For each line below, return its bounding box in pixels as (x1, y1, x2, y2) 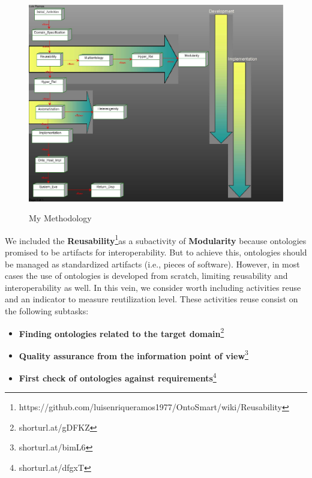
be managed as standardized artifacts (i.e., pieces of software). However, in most (5, 257, 300, 270)
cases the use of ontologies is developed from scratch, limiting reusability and (5, 269, 288, 282)
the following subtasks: (5, 304, 89, 317)
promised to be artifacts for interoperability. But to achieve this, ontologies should (5, 245, 307, 258)
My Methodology (29, 212, 92, 224)
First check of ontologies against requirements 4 (19, 370, 217, 384)
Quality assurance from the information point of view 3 (19, 347, 248, 362)
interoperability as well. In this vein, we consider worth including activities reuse (5, 281, 301, 293)
